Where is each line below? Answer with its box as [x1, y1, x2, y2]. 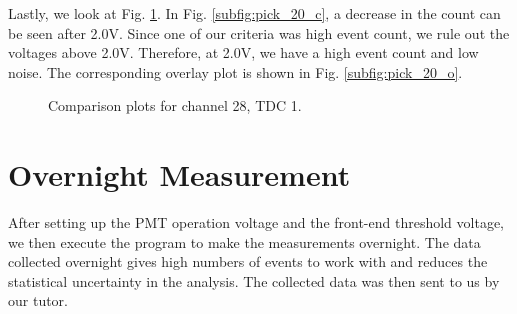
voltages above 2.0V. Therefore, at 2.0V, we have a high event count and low [8, 42, 479, 63]
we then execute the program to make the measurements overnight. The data [8, 231, 481, 252]
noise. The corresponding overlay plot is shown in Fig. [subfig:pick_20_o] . [8, 61, 463, 82]
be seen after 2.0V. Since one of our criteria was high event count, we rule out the [8, 22, 510, 43]
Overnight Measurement [8, 154, 351, 195]
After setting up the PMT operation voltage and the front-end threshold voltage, [8, 212, 504, 233]
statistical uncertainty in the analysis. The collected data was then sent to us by [8, 270, 500, 291]
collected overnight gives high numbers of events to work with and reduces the [8, 251, 488, 272]
